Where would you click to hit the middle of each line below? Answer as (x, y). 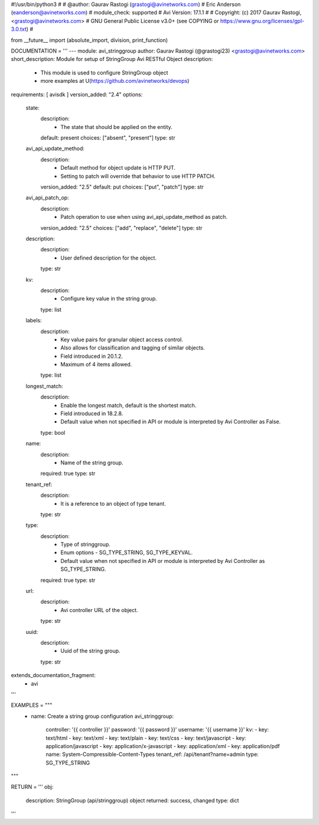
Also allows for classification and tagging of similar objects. (133, 348)
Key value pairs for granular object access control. (122, 339)
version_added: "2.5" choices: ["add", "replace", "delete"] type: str (121, 228)
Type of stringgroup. (85, 545)
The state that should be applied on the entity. (116, 127)
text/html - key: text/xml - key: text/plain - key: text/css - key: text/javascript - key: (146, 738)
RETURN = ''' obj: (32, 787)
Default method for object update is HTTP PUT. (118, 168)
